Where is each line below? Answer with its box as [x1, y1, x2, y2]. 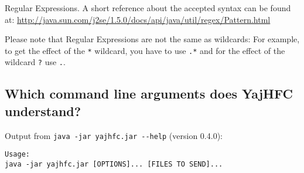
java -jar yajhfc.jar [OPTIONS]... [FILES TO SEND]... [5, 160, 223, 168]
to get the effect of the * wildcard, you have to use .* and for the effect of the [5, 44, 285, 56]
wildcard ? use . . [5, 56, 66, 68]
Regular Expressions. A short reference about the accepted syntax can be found [5, 2, 291, 13]
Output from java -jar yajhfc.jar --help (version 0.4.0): [5, 129, 223, 141]
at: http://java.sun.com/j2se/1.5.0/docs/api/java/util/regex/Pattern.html [5, 13, 271, 25]
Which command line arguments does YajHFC [5, 84, 293, 103]
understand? [5, 101, 81, 120]
